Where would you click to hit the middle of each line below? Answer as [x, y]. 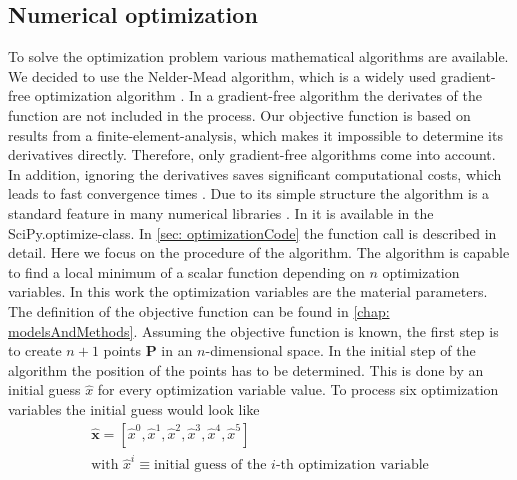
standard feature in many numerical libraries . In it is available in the [221, 212]
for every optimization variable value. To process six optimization [298, 389]
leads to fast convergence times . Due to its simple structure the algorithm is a [249, 193]
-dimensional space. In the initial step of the [340, 350]
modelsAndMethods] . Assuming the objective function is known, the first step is [253, 330]
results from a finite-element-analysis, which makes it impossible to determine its [255, 134]
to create [35, 350]
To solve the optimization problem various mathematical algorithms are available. [258, 56]
